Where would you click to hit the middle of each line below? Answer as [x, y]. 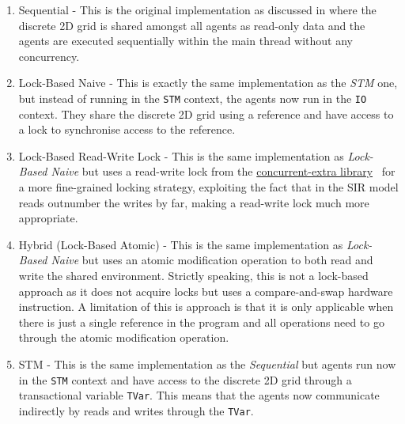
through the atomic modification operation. [124, 337]
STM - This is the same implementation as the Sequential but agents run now [207, 363]
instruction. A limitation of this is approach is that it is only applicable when [206, 307]
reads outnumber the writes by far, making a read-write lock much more [194, 202]
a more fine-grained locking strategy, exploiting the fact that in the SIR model [208, 187]
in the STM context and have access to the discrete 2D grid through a [185, 379]
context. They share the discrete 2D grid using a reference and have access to [206, 114]
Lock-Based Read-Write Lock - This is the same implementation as [181, 155]
